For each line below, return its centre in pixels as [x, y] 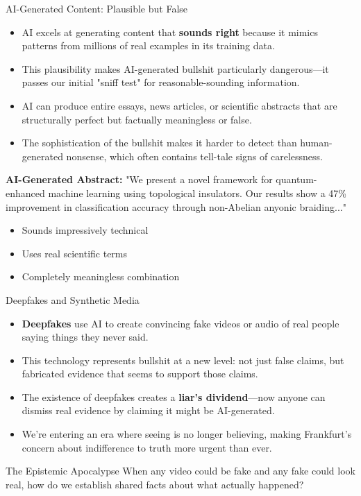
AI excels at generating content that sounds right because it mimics [170, 32]
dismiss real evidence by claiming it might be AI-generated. [148, 410]
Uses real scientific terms [75, 253]
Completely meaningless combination [101, 276]
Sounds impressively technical [85, 230]
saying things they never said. [85, 337]
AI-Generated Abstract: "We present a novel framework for [139, 179]
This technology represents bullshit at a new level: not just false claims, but [183, 360]
